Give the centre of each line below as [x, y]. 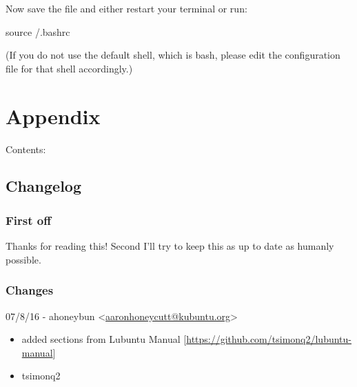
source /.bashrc [38, 31]
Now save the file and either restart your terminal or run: [126, 8]
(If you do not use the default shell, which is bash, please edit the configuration [173, 55]
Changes [30, 290]
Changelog [44, 186]
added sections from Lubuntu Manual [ [104, 339]
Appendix [53, 116]
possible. [23, 259]
